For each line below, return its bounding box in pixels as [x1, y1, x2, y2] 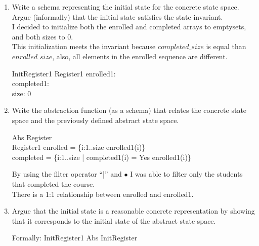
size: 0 [12, 88, 31, 98]
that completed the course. [12, 178, 95, 189]
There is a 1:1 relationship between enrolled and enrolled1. [12, 188, 194, 199]
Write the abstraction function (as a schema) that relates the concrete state [12, 105, 247, 115]
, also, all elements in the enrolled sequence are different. [52, 51, 228, 61]
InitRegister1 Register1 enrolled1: [12, 68, 116, 78]
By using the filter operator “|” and [12, 169, 122, 179]
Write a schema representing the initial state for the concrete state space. [12, 2, 239, 12]
